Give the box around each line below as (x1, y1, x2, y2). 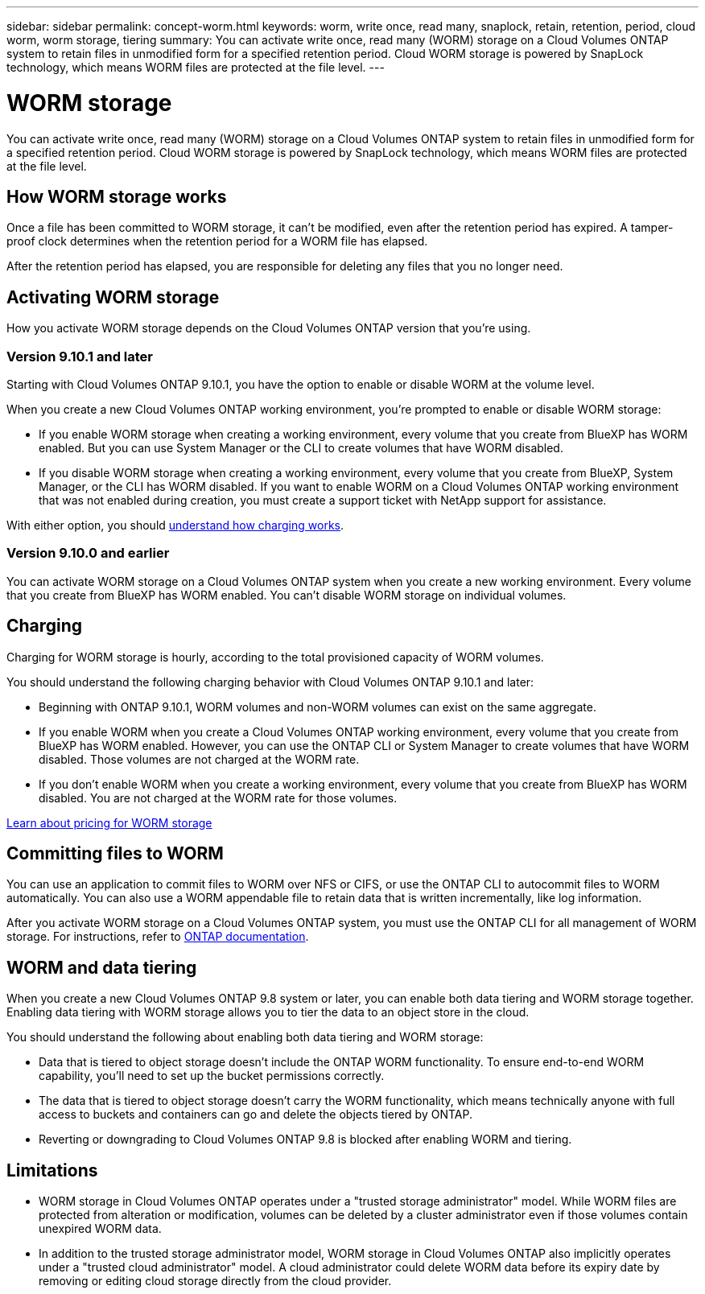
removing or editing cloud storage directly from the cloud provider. (39, 1274, 392, 1288)
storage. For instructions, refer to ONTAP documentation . (6, 929, 309, 944)
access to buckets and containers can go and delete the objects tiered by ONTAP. (39, 1107, 472, 1122)
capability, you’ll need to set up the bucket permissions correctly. (39, 1069, 385, 1083)
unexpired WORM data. (39, 1222, 162, 1236)
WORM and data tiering (6, 957, 197, 978)
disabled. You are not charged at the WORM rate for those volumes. (39, 790, 398, 805)
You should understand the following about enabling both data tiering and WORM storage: (6, 1030, 484, 1045)
